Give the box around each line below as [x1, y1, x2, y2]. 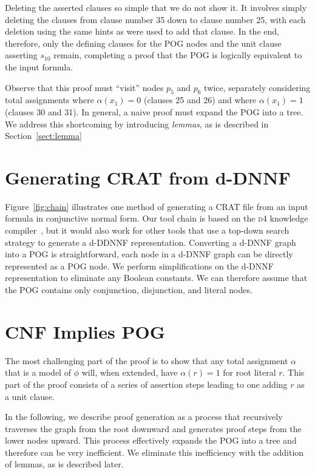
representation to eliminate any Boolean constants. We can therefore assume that [5, 271, 308, 284]
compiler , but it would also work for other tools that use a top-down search [5, 224, 290, 237]
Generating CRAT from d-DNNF [5, 164, 291, 189]
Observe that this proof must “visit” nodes [5, 81, 164, 93]
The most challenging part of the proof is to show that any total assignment [5, 354, 288, 367]
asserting [5, 49, 38, 61]
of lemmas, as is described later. [5, 458, 124, 470]
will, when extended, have [81, 366, 178, 379]
